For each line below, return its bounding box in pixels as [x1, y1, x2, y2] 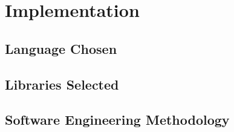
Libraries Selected [5, 74, 119, 93]
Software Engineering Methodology [5, 110, 230, 129]
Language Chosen [5, 39, 117, 58]
